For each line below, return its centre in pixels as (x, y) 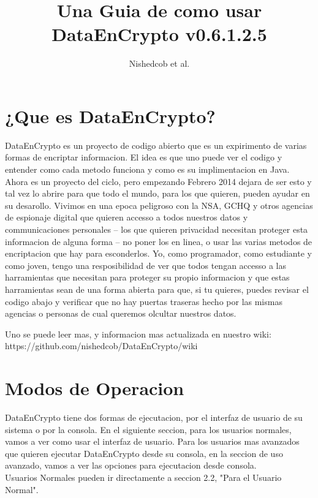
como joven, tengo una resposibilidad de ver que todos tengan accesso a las (146, 265)
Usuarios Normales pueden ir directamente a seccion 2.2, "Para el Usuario (143, 477)
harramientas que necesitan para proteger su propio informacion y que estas (147, 277)
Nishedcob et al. (159, 63)
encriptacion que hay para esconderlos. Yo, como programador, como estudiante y (158, 253)
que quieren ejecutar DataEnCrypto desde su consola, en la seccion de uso (144, 453)
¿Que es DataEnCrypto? (110, 115)
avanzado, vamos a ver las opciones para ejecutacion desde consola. (131, 465)
